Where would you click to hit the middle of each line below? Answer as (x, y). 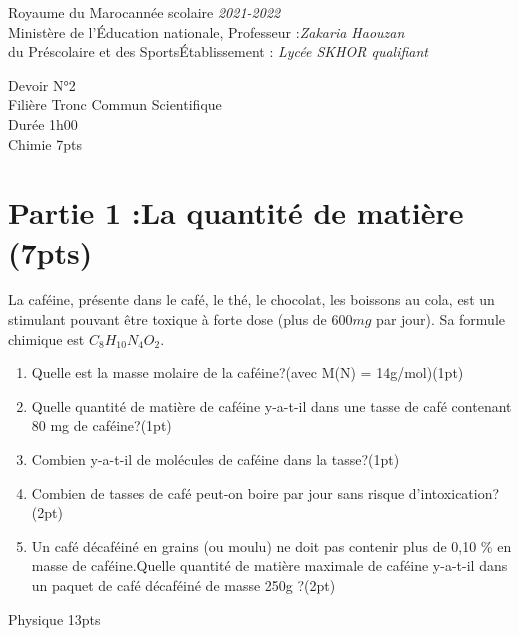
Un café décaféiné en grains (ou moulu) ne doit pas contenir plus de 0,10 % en (271, 545)
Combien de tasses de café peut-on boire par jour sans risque (218, 492)
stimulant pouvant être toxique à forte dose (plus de (167, 319)
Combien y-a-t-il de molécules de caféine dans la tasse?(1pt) (215, 459)
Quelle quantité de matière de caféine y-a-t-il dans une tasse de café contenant (271, 405)
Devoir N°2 (42, 84)
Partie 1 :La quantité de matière (236, 212)
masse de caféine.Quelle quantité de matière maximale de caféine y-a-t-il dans (269, 565)
